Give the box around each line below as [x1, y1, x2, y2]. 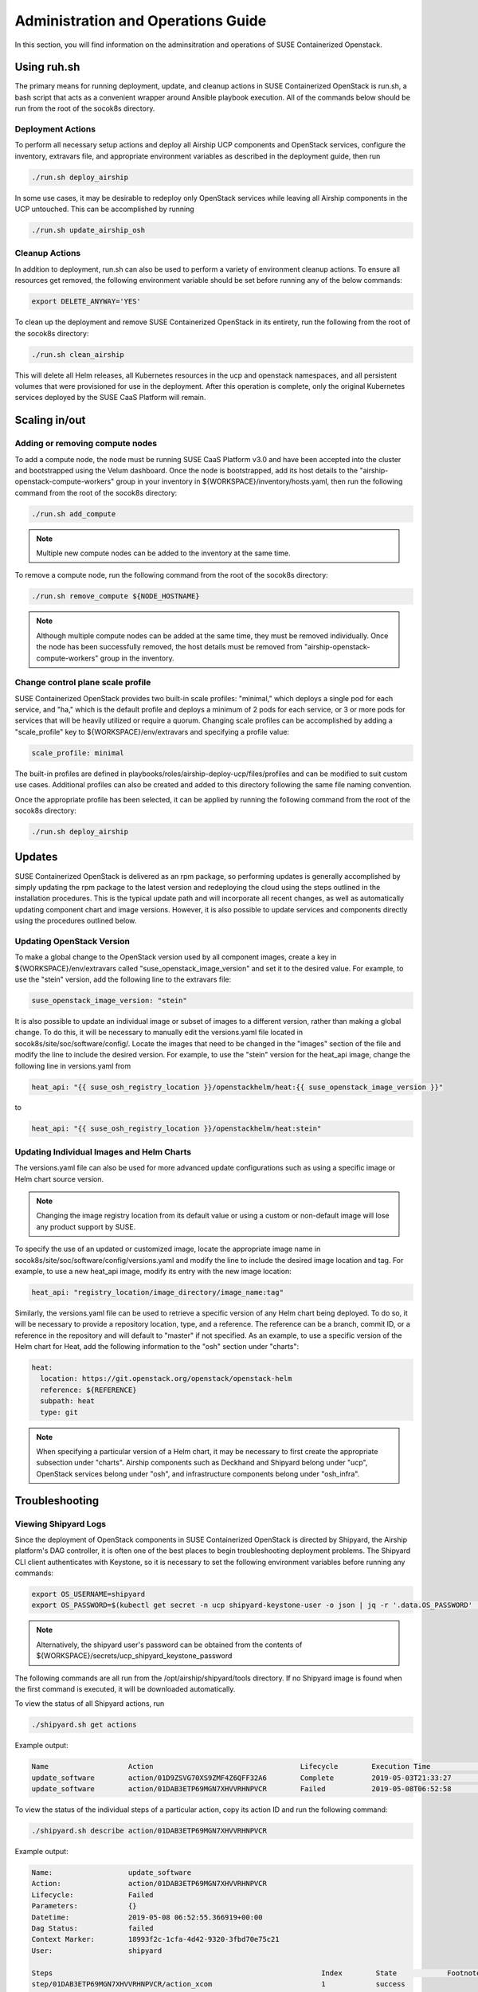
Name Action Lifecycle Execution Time [31, 1762, 431, 1771]
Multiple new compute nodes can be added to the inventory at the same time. [36, 548, 291, 558]
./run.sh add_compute [31, 509, 116, 518]
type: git [40, 1407, 79, 1417]
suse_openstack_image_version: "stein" [31, 996, 187, 1005]
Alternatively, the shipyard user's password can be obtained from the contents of [36, 1640, 303, 1649]
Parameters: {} [31, 1901, 137, 1911]
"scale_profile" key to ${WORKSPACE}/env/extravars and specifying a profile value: [14, 727, 290, 736]
